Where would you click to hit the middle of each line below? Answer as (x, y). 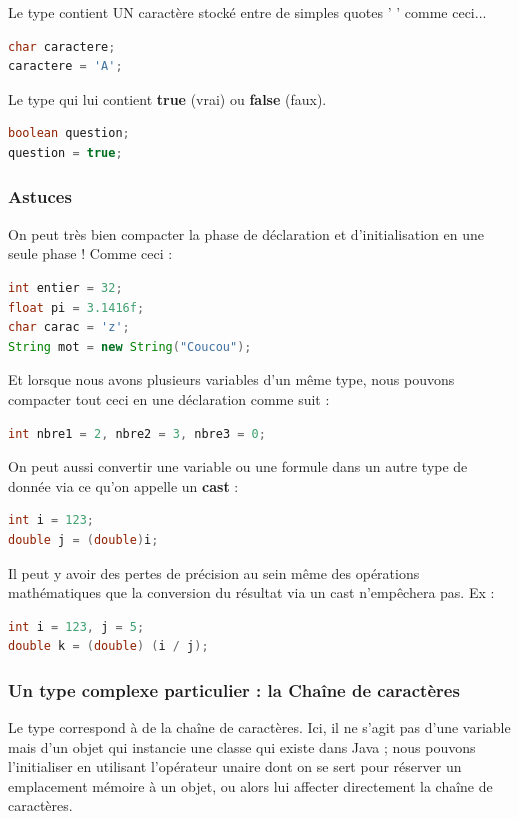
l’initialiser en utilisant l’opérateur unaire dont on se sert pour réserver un (235, 766)
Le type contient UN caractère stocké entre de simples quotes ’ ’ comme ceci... (247, 12)
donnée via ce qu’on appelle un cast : (123, 485)
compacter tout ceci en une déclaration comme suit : (169, 398)
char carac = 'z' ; (69, 327)
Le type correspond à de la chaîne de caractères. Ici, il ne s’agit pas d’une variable (259, 727)
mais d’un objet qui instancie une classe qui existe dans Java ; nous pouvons (242, 746)
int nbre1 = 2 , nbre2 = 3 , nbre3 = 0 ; (137, 433)
